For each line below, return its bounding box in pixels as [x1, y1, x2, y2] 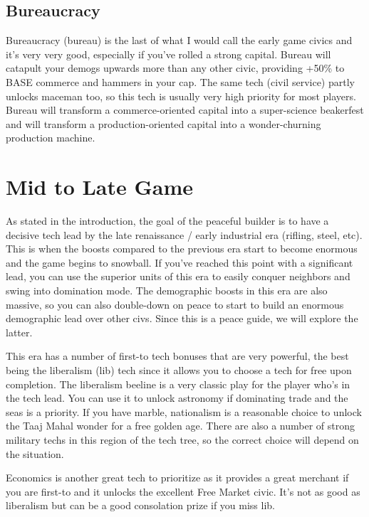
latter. [6, 324, 33, 339]
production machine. [6, 130, 95, 145]
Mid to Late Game [6, 172, 194, 201]
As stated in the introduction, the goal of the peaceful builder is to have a [6, 213, 329, 228]
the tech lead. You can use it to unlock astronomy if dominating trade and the [6, 390, 348, 405]
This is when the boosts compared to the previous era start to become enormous [6, 241, 358, 256]
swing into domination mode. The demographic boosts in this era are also [6, 283, 328, 298]
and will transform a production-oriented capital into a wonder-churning [6, 116, 321, 131]
